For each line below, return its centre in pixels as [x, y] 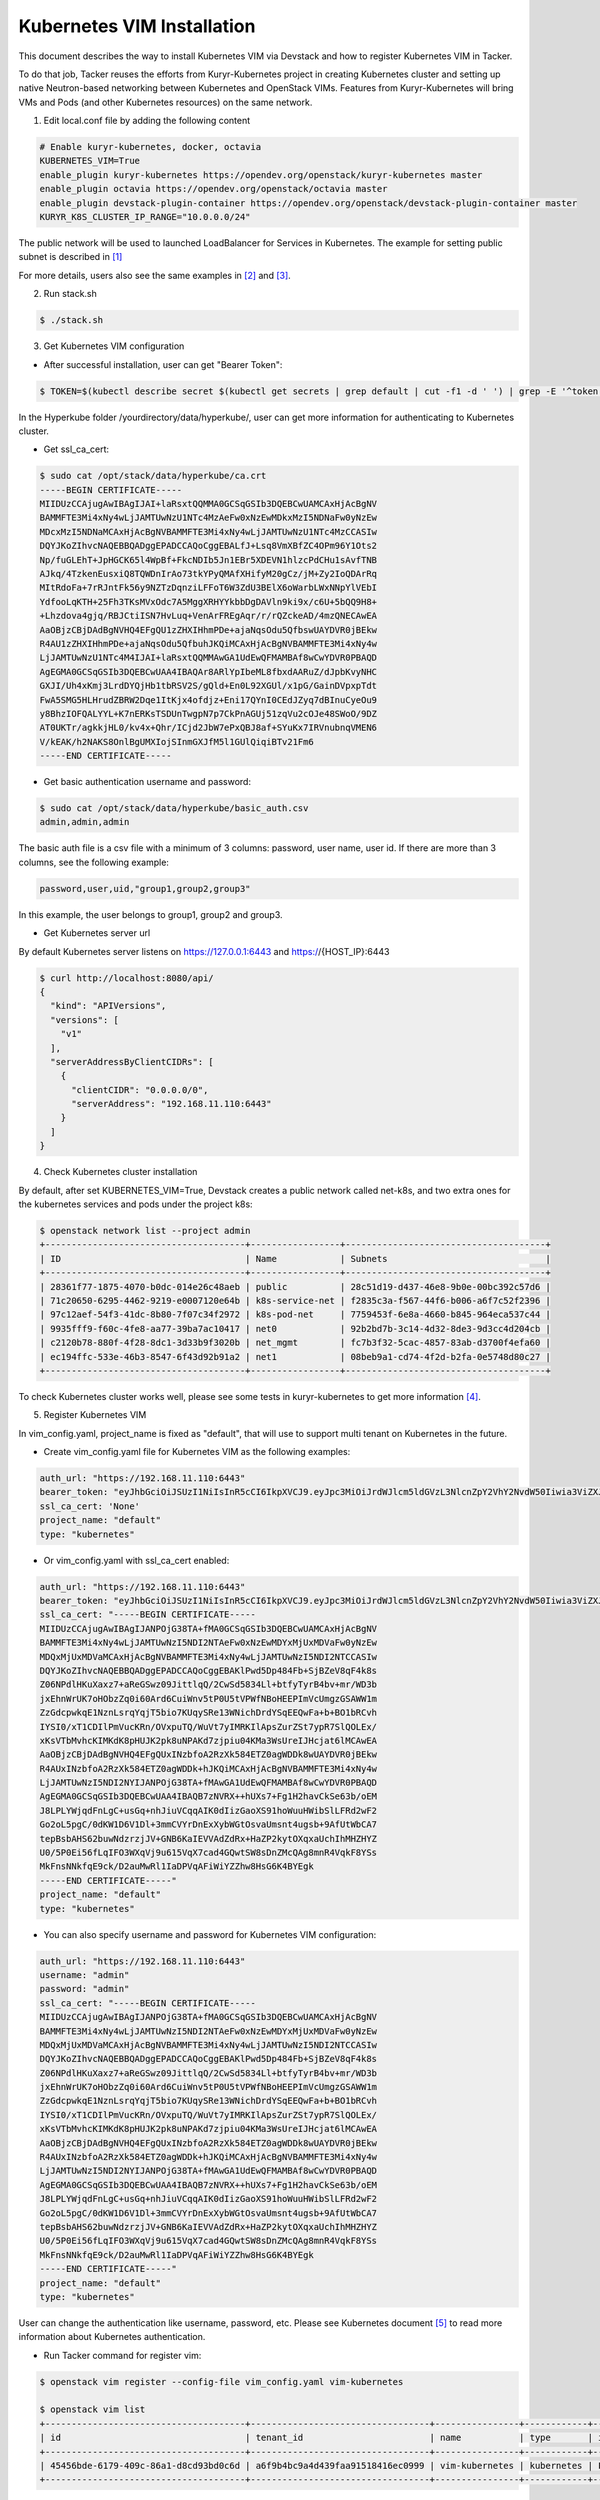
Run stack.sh [70, 294]
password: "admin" [84, 1989]
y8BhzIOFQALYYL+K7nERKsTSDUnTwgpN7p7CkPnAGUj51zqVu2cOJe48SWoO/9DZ [208, 713]
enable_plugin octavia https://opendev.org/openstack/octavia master [213, 189]
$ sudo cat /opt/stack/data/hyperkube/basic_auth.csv [174, 808]
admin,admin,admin [84, 822]
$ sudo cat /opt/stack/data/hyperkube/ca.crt [153, 476]
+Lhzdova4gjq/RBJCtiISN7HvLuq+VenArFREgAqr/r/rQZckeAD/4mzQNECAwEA [208, 616]
